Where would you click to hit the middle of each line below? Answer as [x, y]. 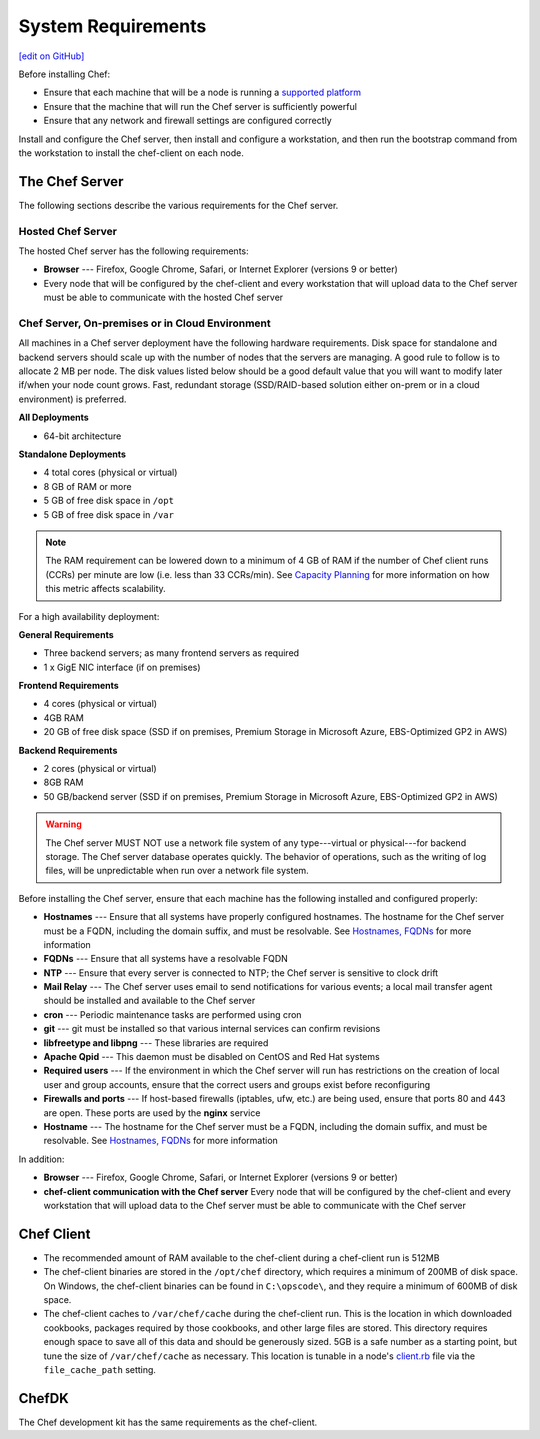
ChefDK [43, 1398]
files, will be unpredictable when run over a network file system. [177, 871]
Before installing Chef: [64, 74]
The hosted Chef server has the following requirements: [133, 251]
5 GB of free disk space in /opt [109, 501]
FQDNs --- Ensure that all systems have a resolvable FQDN [166, 959]
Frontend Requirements [68, 686]
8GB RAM [63, 782]
